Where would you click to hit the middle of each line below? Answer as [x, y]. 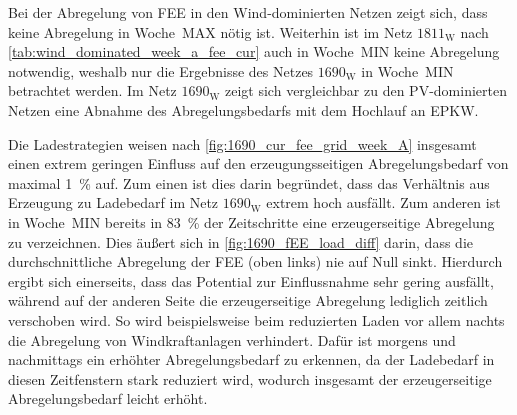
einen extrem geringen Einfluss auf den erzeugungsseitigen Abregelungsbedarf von [258, 163]
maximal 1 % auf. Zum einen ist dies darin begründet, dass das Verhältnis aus [249, 182]
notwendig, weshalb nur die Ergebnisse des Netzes [161, 70]
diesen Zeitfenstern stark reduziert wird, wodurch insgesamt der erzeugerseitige [250, 378]
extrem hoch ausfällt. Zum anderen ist [383, 202]
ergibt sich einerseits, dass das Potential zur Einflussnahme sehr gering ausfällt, [251, 280]
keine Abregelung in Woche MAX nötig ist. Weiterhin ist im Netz [210, 31]
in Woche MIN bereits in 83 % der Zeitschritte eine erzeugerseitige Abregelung [251, 221]
